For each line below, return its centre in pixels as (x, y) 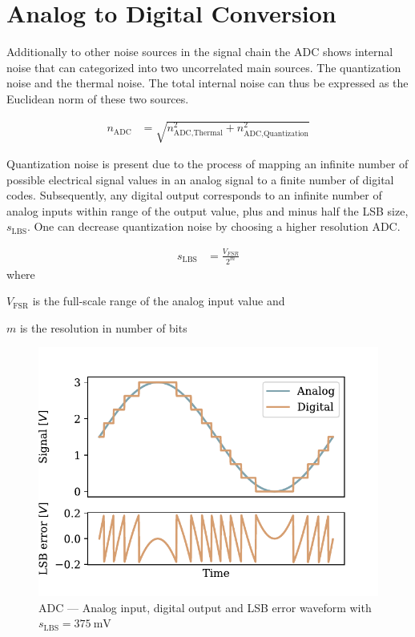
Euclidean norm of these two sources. (98, 98)
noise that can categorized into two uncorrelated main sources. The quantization (204, 67)
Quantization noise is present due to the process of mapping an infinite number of (207, 164)
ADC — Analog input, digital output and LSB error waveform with (205, 607)
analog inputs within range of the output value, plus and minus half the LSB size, (207, 210)
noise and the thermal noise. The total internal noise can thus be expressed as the (207, 83)
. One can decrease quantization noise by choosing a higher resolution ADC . (214, 226)
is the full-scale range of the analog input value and (159, 301)
